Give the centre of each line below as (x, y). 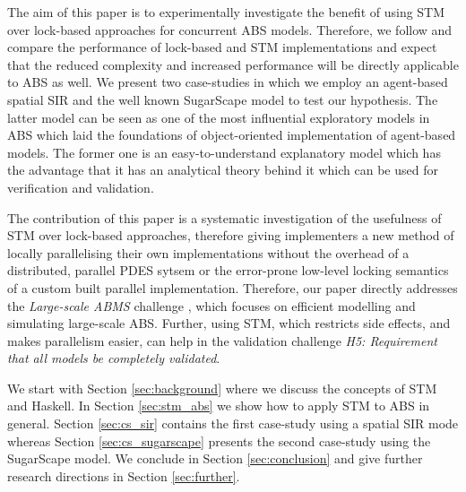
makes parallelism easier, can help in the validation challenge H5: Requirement (222, 340)
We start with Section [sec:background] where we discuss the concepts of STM (222, 388)
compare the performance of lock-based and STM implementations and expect (222, 47)
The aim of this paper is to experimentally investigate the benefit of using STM (226, 12)
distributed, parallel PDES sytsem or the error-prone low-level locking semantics (228, 270)
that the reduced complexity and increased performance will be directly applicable (233, 64)
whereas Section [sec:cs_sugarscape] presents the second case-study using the (219, 440)
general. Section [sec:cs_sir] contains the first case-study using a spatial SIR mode (233, 423)
